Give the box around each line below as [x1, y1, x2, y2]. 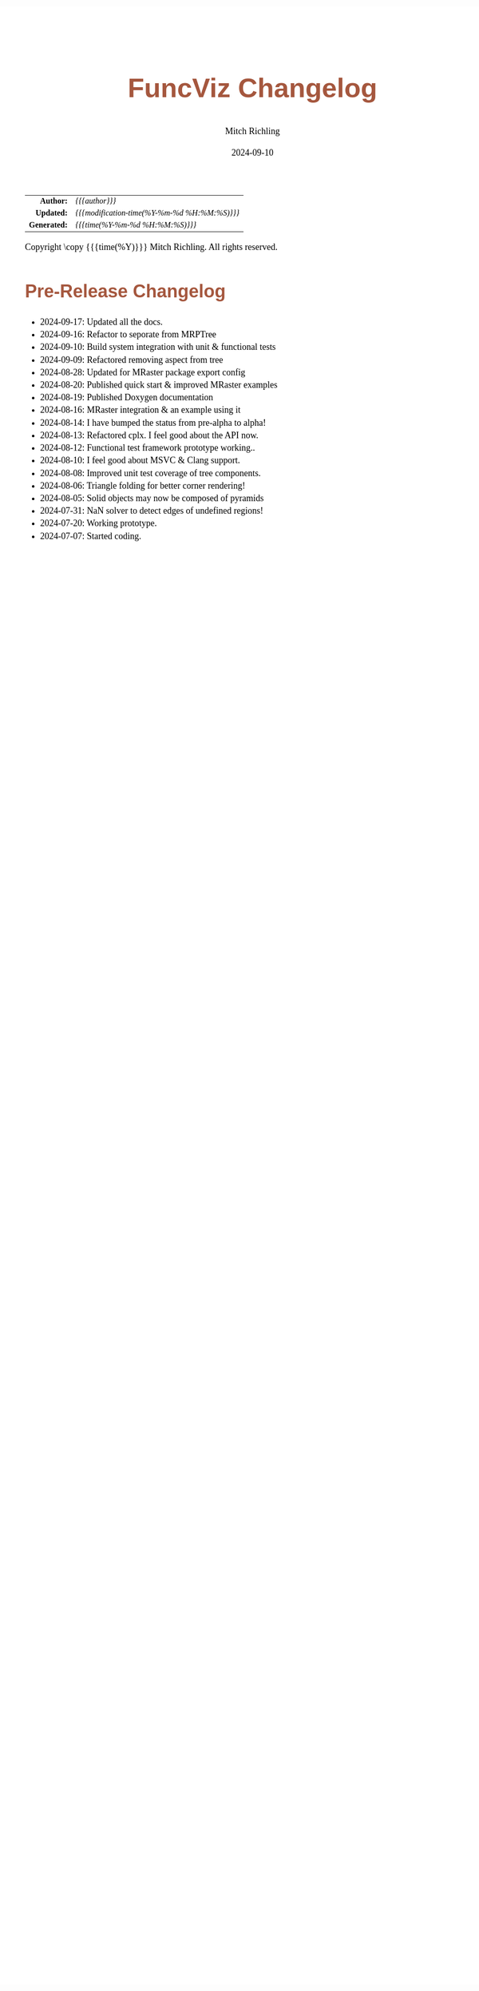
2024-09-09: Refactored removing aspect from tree [40, 354, 224, 365]
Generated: [29, 220, 68, 229]
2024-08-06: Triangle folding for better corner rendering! [40, 480, 246, 491]
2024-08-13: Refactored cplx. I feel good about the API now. [40, 429, 259, 440]
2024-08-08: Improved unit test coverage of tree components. [40, 467, 261, 479]
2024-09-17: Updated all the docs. [40, 316, 164, 328]
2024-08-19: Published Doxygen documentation [40, 392, 214, 403]
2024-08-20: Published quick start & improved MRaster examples [40, 380, 279, 391]
